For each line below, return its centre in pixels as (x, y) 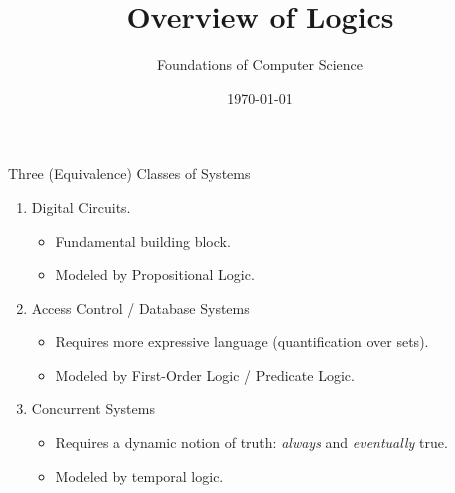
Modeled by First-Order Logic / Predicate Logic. (205, 374)
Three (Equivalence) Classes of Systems (129, 173)
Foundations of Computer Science (260, 64)
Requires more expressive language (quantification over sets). (242, 341)
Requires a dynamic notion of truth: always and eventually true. (251, 442)
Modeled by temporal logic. (139, 475)
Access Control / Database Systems (140, 307)
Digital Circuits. (81, 206)
